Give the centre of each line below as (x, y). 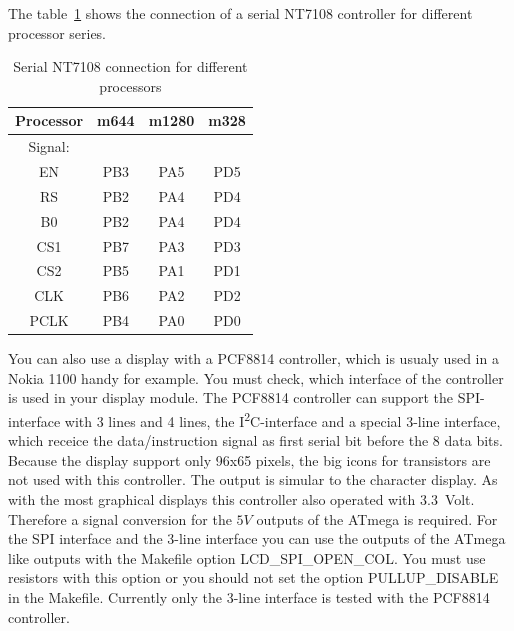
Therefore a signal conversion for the (120, 518)
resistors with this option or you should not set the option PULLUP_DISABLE (253, 577)
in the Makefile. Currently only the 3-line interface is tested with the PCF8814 (249, 597)
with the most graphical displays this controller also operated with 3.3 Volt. (241, 499)
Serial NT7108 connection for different (130, 66)
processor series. (57, 32)
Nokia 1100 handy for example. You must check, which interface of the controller (256, 377)
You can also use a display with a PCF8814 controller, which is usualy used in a (253, 358)
